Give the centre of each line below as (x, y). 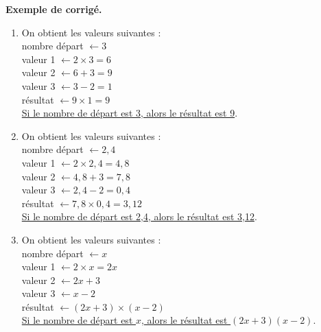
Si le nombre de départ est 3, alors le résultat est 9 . (130, 113)
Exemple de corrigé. (54, 9)
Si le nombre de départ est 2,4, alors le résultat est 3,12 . (139, 216)
